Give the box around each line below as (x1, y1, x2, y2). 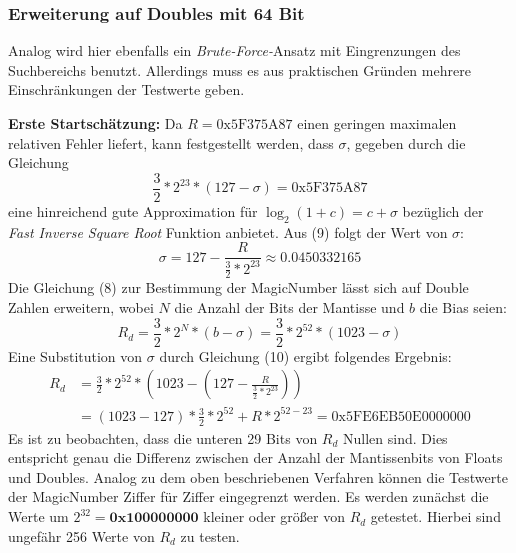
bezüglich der (402, 200, 484, 221)
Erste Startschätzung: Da (8, 113, 183, 133)
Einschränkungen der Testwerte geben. (8, 79, 245, 100)
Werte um (8, 506, 69, 527)
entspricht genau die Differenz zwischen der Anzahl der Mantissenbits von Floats (8, 447, 503, 468)
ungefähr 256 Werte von (8, 525, 155, 546)
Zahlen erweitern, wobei (8, 297, 154, 318)
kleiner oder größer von (203, 506, 345, 527)
